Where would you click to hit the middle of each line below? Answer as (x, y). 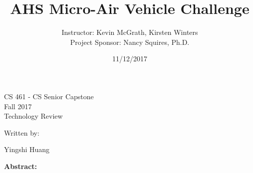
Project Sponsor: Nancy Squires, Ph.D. (130, 42)
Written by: (22, 132)
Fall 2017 (18, 106)
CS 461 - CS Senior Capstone (49, 96)
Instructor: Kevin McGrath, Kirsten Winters (130, 32)
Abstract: (21, 166)
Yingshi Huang (27, 149)
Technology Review (33, 116)
